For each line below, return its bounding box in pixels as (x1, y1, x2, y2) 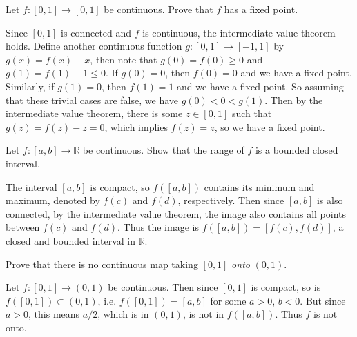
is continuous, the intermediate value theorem (142, 25, 336, 39)
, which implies (104, 119, 168, 134)
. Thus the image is (117, 220, 199, 234)
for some (210, 293, 247, 307)
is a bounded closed (255, 143, 338, 157)
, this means (28, 307, 80, 321)
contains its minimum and (204, 179, 315, 194)
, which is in (97, 307, 149, 321)
